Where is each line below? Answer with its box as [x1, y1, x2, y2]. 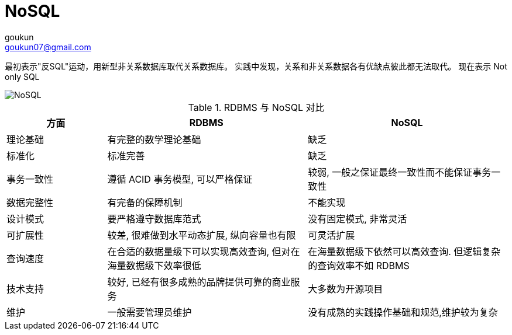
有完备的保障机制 [107, 196, 183, 208]
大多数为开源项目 [308, 282, 383, 295]
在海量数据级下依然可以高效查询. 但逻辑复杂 [308, 245, 501, 257]
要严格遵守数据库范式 [107, 212, 201, 225]
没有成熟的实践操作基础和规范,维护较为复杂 [308, 306, 498, 318]
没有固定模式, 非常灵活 [308, 212, 407, 225]
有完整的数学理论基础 [107, 133, 201, 145]
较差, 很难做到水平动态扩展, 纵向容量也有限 [107, 229, 296, 241]
